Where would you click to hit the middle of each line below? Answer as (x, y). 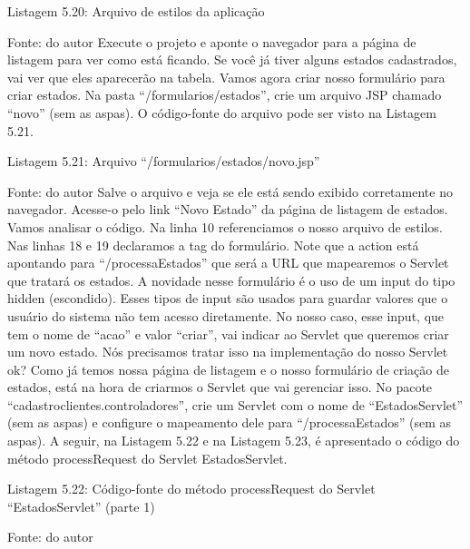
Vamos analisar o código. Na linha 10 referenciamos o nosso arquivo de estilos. (225, 226)
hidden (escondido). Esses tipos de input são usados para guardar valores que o (228, 298)
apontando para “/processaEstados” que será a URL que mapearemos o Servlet (228, 263)
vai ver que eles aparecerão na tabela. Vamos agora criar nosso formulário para (226, 77)
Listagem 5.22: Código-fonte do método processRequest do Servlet (191, 489)
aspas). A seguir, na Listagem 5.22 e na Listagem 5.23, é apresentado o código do (234, 441)
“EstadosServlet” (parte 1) (81, 506)
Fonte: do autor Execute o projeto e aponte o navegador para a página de (212, 41)
